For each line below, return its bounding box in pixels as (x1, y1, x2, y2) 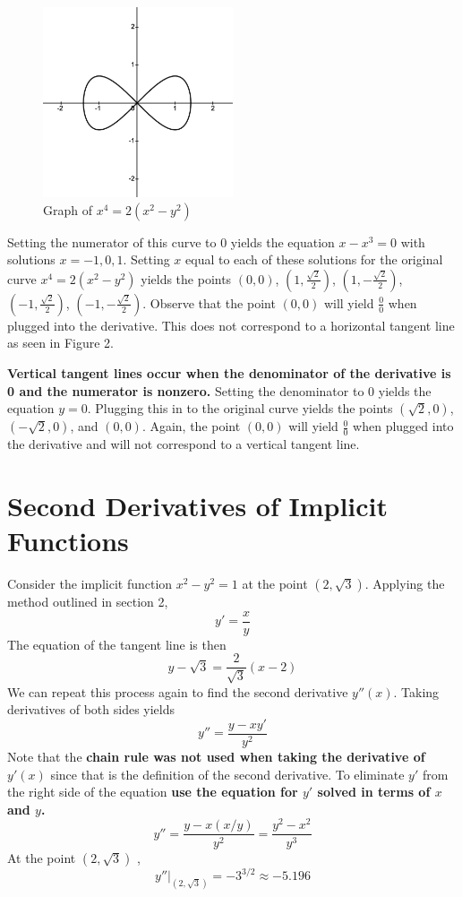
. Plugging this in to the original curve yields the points (87, 399, 393, 418)
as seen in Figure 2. (7, 333, 114, 352)
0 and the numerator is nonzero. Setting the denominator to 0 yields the (7, 381, 432, 400)
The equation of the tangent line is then (7, 634, 227, 653)
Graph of (43, 200, 92, 219)
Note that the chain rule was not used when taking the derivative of (7, 747, 425, 766)
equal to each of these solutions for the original (185, 250, 443, 269)
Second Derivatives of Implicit (7, 487, 389, 523)
